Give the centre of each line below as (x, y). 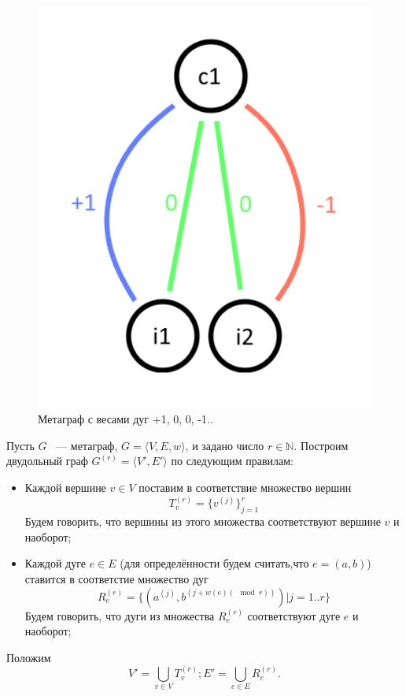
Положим (29, 657)
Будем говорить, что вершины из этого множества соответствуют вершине (203, 521)
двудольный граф (47, 461)
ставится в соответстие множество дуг (116, 578)
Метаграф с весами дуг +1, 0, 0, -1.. (125, 419)
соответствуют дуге (294, 615)
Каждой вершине (65, 487)
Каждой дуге (55, 563)
